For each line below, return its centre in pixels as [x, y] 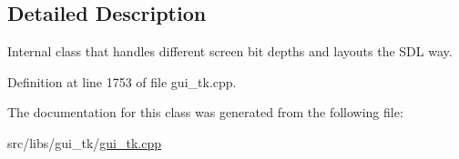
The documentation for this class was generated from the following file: [205, 112]
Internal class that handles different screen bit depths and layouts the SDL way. [230, 51]
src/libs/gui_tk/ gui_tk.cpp [85, 142]
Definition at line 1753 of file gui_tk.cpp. [122, 81]
